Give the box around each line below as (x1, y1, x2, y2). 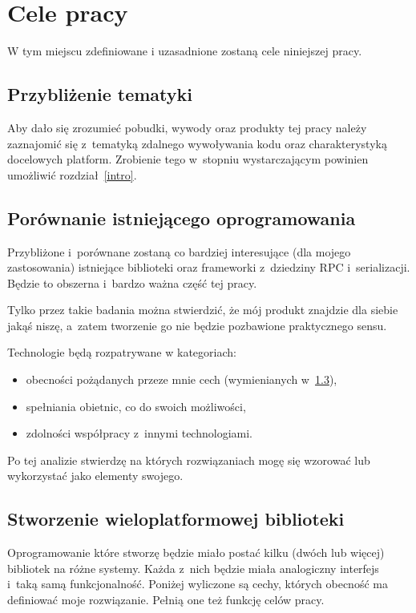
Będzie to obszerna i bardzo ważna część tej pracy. (7, 274, 257, 291)
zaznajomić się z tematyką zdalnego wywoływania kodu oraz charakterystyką (7, 135, 387, 151)
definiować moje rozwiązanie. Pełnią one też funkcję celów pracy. (7, 591, 325, 608)
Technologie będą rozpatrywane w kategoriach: (7, 344, 236, 361)
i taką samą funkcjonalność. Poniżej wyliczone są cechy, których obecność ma (7, 575, 388, 592)
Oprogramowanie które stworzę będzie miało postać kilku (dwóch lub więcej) (7, 544, 385, 561)
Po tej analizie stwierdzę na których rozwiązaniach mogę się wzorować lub (7, 451, 370, 468)
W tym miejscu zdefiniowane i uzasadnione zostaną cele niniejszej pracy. (7, 42, 362, 59)
